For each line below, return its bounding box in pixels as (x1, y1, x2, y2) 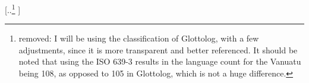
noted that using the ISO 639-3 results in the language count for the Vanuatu (18, 55, 301, 68)
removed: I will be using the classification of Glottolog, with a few (18, 32, 259, 44)
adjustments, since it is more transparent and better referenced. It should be (18, 43, 298, 56)
